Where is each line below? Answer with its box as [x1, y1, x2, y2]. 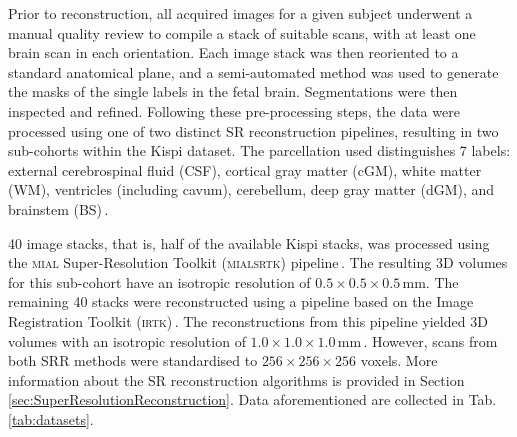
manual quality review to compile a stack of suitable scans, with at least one [8, 22, 476, 43]
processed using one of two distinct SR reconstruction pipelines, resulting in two [8, 120, 499, 141]
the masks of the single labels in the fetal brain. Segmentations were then [8, 81, 458, 102]
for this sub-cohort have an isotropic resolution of [8, 271, 311, 292]
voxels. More [360, 350, 438, 371]
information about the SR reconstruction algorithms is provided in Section [8, 369, 465, 390]
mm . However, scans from [337, 330, 498, 351]
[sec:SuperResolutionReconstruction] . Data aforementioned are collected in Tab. [8, 389, 497, 410]
